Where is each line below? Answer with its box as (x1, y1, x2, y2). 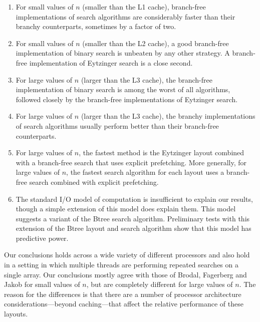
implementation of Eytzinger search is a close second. (29, 57, 193, 68)
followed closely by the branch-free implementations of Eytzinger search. (16, 94, 238, 104)
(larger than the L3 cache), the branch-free (81, 74, 212, 85)
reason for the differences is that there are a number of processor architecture (4, 288, 241, 299)
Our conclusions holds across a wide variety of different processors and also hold (4, 249, 250, 260)
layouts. (4, 308, 28, 319)
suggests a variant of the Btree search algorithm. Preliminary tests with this (16, 213, 250, 223)
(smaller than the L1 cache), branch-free (82, 2, 206, 12)
